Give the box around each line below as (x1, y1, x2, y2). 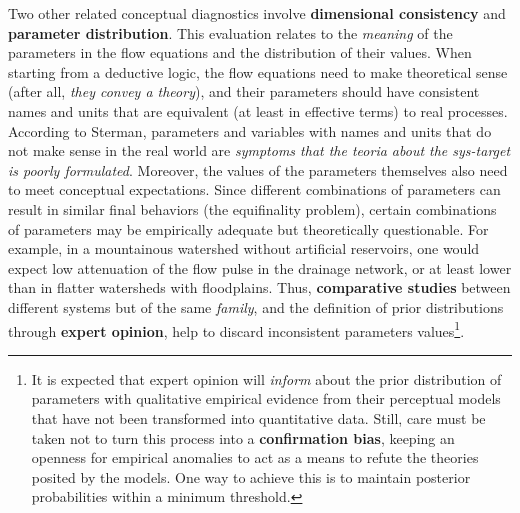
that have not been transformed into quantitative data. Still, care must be (31, 407, 486, 428)
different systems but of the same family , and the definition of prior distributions (8, 296, 504, 317)
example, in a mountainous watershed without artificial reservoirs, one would (8, 238, 480, 259)
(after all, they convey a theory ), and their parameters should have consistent (8, 81, 480, 102)
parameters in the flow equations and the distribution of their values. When (8, 42, 472, 63)
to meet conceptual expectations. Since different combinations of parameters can (8, 179, 501, 200)
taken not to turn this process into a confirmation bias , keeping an (31, 427, 455, 448)
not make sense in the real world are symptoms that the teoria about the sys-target (8, 140, 511, 161)
